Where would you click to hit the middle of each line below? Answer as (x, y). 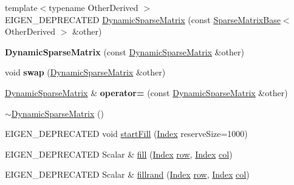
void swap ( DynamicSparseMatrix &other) (85, 72)
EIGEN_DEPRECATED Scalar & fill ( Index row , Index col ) (119, 154)
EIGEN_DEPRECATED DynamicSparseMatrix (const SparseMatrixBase (143, 19)
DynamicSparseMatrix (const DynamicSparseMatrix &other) (125, 51)
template (21, 7)
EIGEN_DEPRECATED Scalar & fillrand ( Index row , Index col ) (127, 174)
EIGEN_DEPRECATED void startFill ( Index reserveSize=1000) (126, 134)
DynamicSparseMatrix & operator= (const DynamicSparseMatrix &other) (146, 92)
